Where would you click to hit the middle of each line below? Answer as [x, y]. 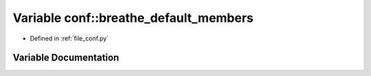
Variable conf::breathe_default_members [133, 18]
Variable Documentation [66, 58]
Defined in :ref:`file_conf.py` [69, 38]
